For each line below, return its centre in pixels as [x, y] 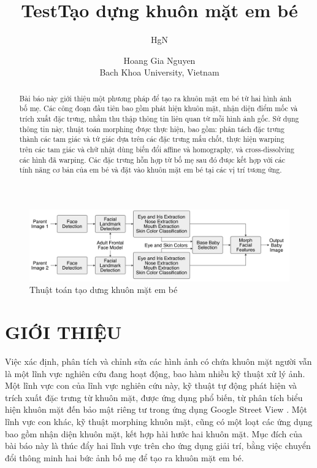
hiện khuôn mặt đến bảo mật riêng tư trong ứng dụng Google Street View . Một [156, 409]
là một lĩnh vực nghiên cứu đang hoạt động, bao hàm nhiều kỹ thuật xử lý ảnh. [155, 373]
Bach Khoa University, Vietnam [159, 72]
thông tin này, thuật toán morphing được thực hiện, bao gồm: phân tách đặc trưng [152, 129]
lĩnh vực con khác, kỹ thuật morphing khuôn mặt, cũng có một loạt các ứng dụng [159, 421]
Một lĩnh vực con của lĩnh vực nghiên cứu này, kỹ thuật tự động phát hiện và [151, 385]
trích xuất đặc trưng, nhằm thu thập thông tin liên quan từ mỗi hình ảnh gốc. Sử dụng [159, 119]
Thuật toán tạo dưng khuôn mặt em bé [104, 290]
